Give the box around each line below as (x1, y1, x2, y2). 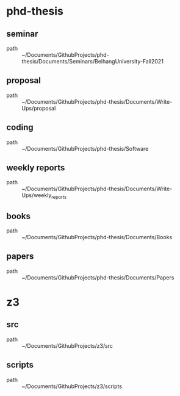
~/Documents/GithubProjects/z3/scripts (21, 383, 123, 390)
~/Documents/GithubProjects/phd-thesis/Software (21, 145, 149, 152)
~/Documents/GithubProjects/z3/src (21, 342, 113, 349)
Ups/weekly (21, 192, 52, 199)
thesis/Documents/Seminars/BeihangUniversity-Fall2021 (21, 58, 164, 65)
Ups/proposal (21, 104, 56, 112)
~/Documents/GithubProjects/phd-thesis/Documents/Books (21, 234, 173, 241)
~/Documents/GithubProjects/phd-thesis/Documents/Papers (21, 273, 175, 281)
